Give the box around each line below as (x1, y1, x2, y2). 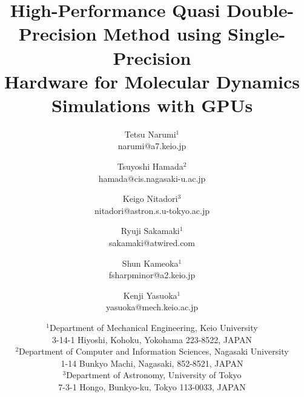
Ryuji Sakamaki (121, 224, 180, 237)
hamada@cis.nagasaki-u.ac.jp (98, 172, 206, 184)
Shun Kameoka (122, 256, 179, 269)
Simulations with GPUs (51, 92, 253, 117)
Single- (227, 21, 286, 46)
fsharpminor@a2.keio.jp (108, 269, 196, 281)
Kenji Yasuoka (123, 289, 177, 301)
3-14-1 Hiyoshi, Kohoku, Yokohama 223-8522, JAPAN (52, 333, 252, 345)
